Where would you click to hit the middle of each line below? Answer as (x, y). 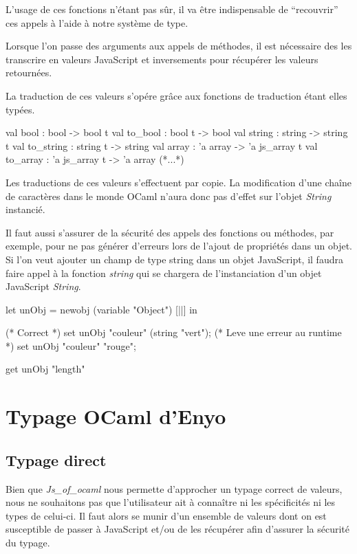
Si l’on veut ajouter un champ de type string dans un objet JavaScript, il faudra (174, 259)
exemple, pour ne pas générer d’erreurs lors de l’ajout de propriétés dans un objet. (179, 246)
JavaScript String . (43, 286)
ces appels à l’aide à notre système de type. (97, 22)
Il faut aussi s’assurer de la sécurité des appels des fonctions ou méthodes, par (170, 232)
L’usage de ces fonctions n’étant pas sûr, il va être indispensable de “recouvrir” (172, 9)
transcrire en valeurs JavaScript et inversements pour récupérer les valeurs (162, 59)
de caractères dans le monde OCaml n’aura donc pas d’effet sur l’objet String (169, 196)
